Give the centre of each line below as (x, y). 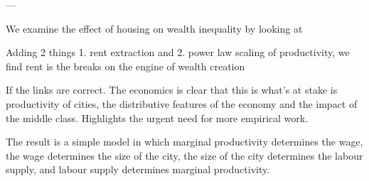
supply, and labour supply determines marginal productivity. (138, 169)
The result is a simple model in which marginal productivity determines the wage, (184, 142)
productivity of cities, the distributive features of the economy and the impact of (182, 103)
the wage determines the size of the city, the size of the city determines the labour (184, 155)
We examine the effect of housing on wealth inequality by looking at (154, 28)
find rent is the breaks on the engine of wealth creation (125, 66)
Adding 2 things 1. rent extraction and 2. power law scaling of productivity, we (178, 52)
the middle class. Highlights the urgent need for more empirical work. (157, 117)
